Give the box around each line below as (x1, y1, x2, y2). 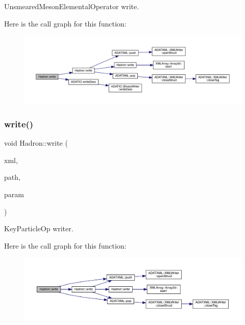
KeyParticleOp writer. (4, 223, 73, 234)
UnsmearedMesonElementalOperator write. (4, 1, 139, 11)
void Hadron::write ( (4, 138, 68, 148)
